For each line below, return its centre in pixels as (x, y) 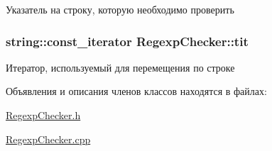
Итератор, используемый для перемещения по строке (120, 67)
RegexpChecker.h (43, 115)
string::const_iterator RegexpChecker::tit (127, 41)
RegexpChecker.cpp (48, 139)
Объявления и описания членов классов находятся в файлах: (136, 91)
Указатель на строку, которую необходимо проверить (120, 9)
